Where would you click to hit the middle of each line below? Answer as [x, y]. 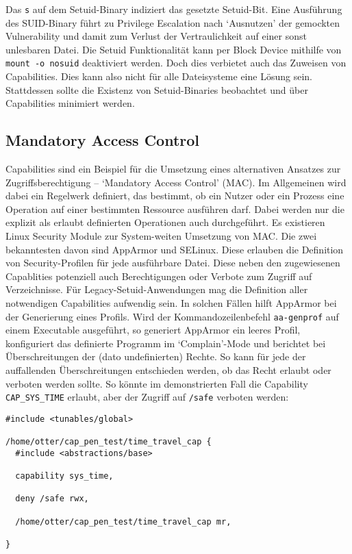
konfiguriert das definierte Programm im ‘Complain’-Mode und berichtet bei [166, 343]
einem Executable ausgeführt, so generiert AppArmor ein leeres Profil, [153, 330]
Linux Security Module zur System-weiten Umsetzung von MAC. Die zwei [161, 236]
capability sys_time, [64, 476]
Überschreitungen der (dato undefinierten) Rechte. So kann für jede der [156, 356]
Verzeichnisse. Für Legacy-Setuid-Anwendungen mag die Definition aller [157, 289]
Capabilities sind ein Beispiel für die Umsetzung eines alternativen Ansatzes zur [173, 169]
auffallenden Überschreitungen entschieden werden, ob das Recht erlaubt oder [168, 370]
